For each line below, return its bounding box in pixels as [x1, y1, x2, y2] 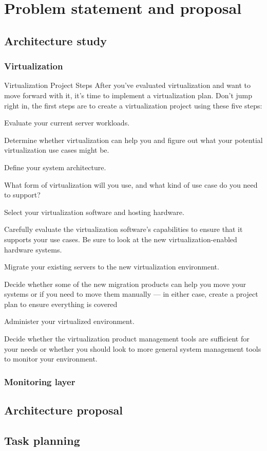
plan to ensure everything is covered [4, 298, 118, 309]
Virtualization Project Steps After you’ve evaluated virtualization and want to [4, 80, 251, 91]
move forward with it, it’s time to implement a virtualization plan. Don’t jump [4, 89, 253, 100]
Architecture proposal [4, 402, 123, 418]
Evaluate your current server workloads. [4, 117, 130, 128]
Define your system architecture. [4, 161, 106, 172]
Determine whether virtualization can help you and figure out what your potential [4, 134, 263, 145]
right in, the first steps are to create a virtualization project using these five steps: [4, 100, 262, 111]
